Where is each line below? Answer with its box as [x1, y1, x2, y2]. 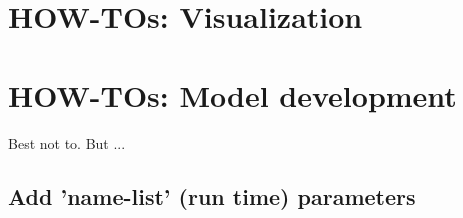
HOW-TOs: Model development [8, 74, 457, 115]
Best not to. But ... [8, 132, 126, 153]
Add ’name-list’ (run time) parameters [8, 181, 416, 212]
